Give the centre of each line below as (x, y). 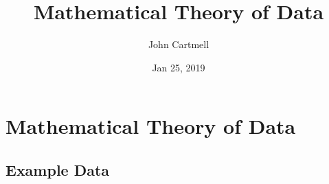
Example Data (58, 169)
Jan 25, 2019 (179, 67)
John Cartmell (179, 44)
